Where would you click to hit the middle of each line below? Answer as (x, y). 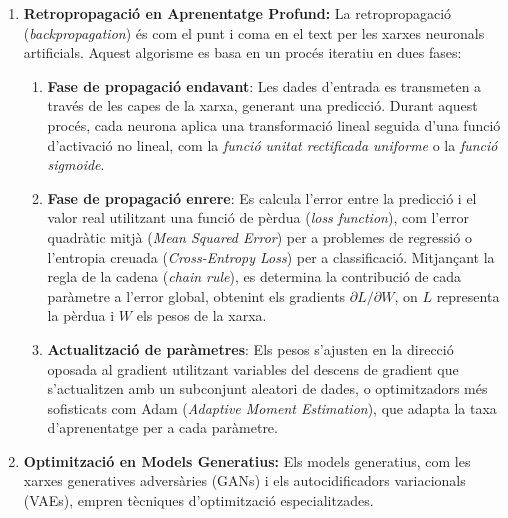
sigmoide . (76, 164)
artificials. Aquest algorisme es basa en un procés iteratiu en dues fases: (242, 52)
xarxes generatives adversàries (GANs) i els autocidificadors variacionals (244, 480)
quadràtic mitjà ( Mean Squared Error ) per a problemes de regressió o (259, 236)
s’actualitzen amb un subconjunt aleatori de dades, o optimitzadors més (267, 388)
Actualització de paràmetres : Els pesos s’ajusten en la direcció (250, 348)
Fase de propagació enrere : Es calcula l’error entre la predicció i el (262, 197)
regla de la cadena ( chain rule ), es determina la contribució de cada (254, 276)
